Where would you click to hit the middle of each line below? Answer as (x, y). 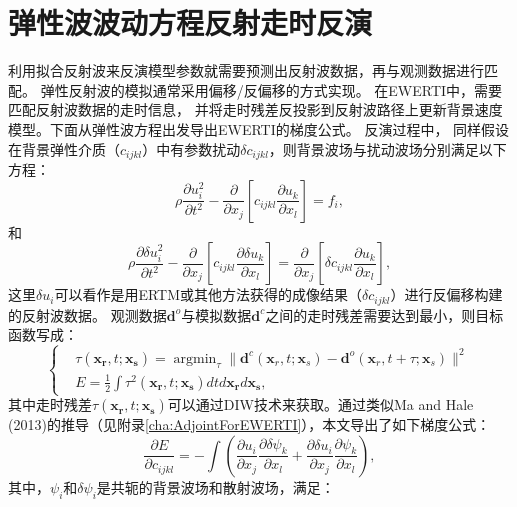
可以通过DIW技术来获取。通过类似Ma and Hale (320, 404)
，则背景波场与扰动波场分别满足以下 (387, 148)
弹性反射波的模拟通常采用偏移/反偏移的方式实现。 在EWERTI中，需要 (271, 89)
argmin (195, 358)
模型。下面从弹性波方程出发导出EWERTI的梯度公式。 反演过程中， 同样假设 (259, 128)
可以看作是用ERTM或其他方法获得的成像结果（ (208, 294)
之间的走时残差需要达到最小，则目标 (384, 314)
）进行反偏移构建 (446, 294)
